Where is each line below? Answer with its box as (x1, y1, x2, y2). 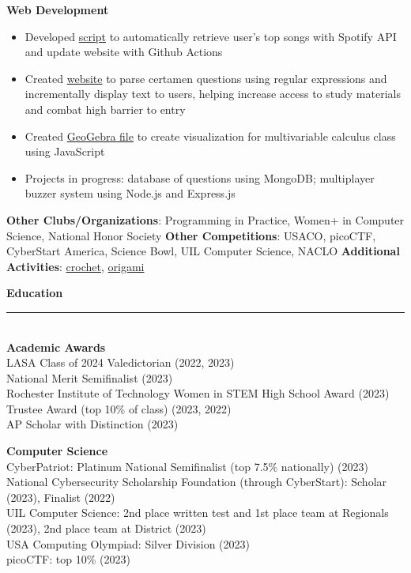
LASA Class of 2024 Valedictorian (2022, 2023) (6, 354, 235, 371)
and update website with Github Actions (25, 43, 223, 60)
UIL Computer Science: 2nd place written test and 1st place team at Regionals (6, 504, 389, 521)
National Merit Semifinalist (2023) (6, 369, 173, 386)
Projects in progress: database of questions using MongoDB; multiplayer (25, 169, 375, 186)
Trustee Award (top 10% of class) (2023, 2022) (6, 400, 232, 417)
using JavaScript (25, 143, 105, 160)
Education (6, 285, 63, 301)
